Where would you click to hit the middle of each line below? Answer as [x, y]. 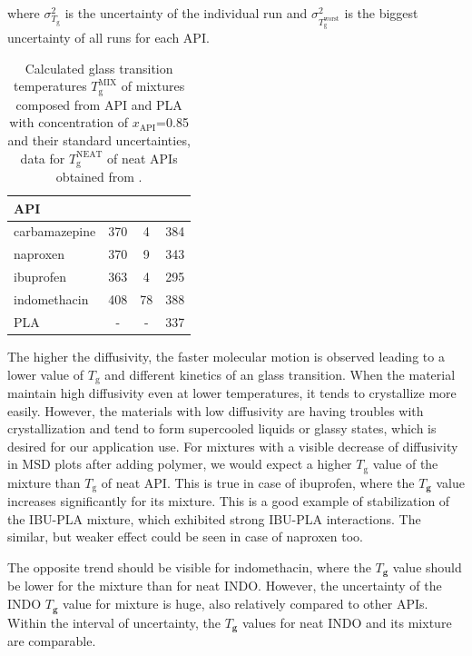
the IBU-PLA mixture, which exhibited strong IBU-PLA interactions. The [214, 518]
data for [43, 158]
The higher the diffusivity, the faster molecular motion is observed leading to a [226, 356]
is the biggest [381, 13]
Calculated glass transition [99, 68]
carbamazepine [55, 231]
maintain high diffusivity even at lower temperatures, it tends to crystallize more [232, 392]
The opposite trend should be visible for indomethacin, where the [189, 567]
